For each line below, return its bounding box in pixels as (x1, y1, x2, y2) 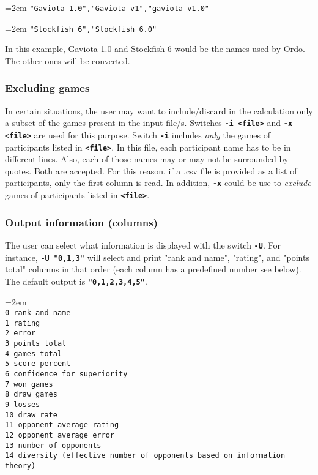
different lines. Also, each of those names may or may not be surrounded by (5, 152, 289, 165)
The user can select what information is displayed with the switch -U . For (5, 239, 281, 251)
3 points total (5, 339, 67, 348)
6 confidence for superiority (5, 370, 128, 379)
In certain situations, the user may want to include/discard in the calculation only (5, 104, 313, 117)
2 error (5, 329, 36, 338)
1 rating (5, 318, 40, 327)
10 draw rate (5, 410, 57, 419)
